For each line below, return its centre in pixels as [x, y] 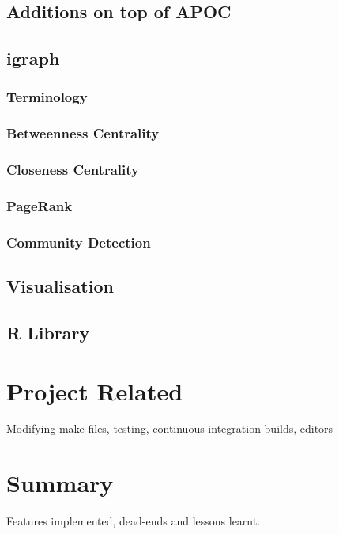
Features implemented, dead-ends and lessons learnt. [134, 521]
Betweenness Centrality [83, 133]
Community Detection [79, 242]
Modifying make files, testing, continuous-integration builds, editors [170, 428]
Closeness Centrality [73, 170]
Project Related [95, 390]
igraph [33, 58]
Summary [60, 483]
